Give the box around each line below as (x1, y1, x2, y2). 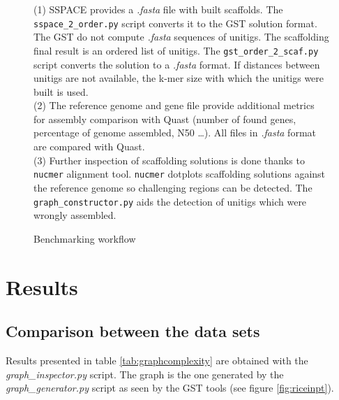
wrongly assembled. (33, 208, 116, 222)
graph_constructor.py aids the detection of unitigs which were (33, 194, 307, 208)
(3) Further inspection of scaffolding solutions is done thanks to (33, 152, 305, 167)
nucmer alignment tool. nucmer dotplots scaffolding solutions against (33, 166, 326, 181)
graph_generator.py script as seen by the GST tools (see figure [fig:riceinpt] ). (6, 380, 334, 395)
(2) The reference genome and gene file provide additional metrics (33, 98, 315, 113)
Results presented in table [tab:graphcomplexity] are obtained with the (6, 352, 308, 367)
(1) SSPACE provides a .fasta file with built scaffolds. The (33, 2, 283, 16)
